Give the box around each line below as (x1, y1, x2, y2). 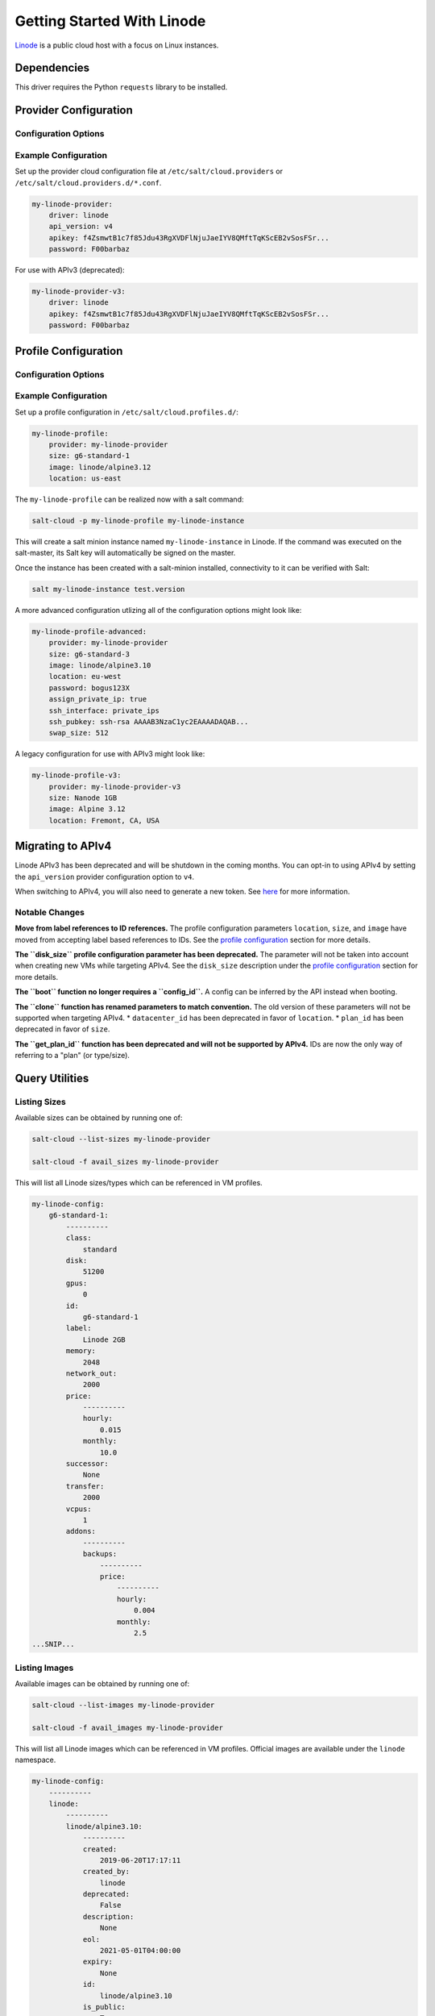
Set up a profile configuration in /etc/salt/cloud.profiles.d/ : (14, 407, 239, 417)
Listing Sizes (14, 1096, 66, 1107)
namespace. (14, 1755, 56, 1765)
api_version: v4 (48, 222, 113, 231)
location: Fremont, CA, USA (48, 815, 160, 825)
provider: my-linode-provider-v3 (48, 782, 181, 791)
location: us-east (48, 474, 122, 483)
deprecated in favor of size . (14, 1024, 110, 1034)
